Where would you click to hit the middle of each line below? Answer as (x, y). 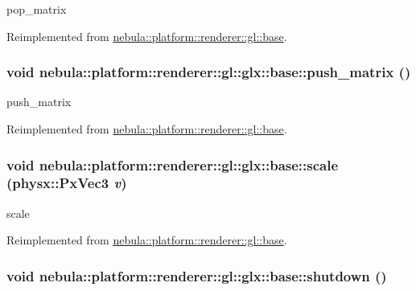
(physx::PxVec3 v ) (67, 183)
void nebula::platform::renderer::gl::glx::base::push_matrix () (209, 72)
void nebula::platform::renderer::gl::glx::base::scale (173, 164)
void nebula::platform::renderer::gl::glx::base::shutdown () (197, 275)
